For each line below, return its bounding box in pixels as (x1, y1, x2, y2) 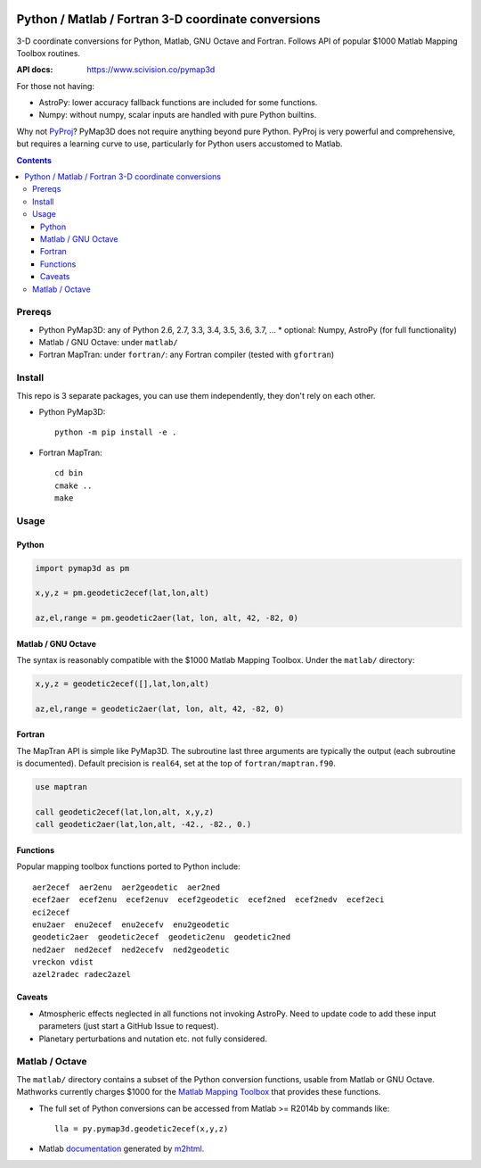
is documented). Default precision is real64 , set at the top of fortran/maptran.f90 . (16, 758, 336, 769)
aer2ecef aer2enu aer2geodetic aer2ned (32, 882, 221, 892)
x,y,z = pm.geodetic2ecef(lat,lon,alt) (35, 588, 209, 598)
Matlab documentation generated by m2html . (38, 1143, 205, 1155)
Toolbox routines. (16, 47, 80, 58)
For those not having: (16, 80, 95, 91)
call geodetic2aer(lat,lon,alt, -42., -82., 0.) (35, 819, 252, 830)
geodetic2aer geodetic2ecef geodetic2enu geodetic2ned (32, 932, 291, 942)
